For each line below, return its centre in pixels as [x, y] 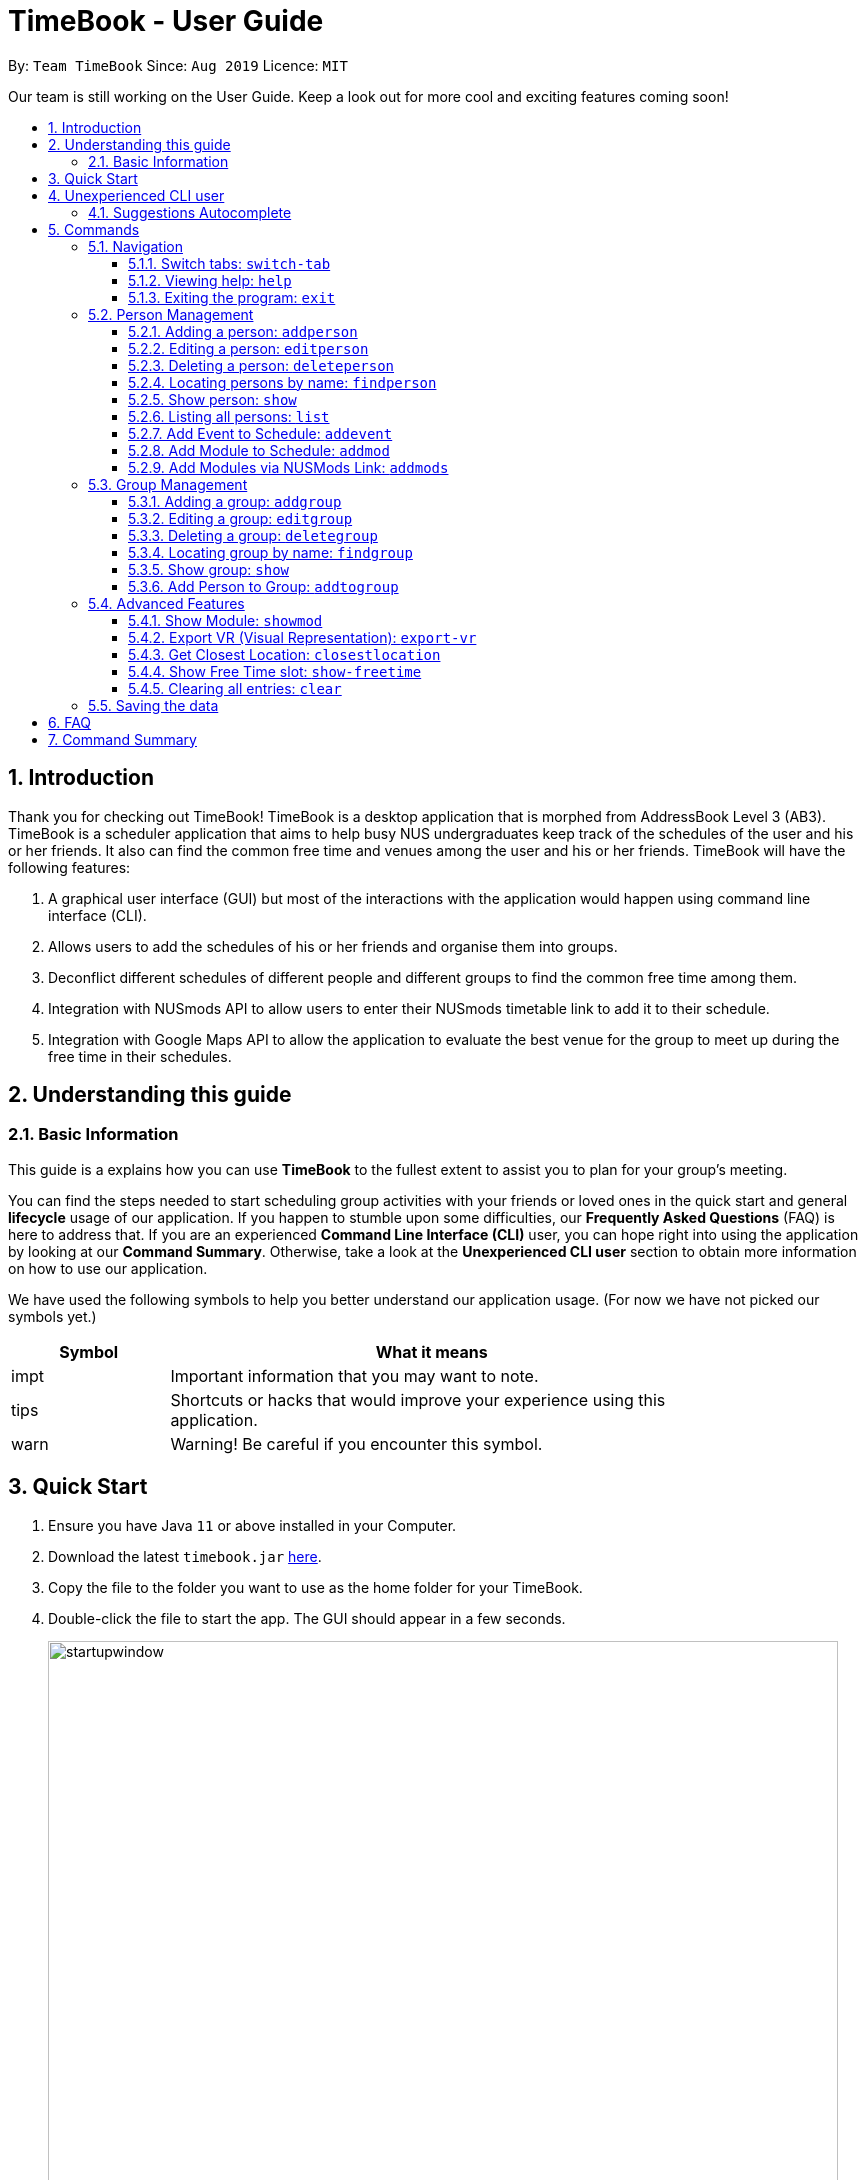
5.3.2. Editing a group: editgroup [240, 518]
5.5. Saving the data [153, 705]
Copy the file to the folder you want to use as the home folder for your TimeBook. [315, 1587]
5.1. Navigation [135, 246]
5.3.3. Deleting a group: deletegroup [253, 535]
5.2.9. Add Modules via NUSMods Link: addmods [288, 467]
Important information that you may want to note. [354, 1375]
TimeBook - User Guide [166, 21]
